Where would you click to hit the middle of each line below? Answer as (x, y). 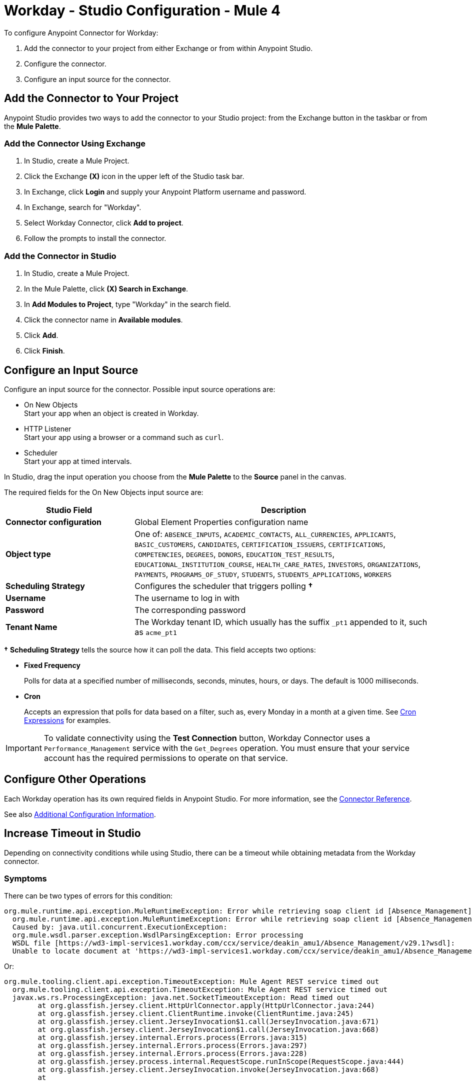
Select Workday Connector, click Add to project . (104, 223)
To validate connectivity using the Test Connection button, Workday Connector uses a (207, 738)
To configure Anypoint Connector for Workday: (81, 32)
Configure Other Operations (75, 779)
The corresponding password (190, 610)
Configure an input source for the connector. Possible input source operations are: (140, 389)
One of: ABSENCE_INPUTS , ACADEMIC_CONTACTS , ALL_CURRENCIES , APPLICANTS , (265, 534)
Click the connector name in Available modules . (103, 320)
